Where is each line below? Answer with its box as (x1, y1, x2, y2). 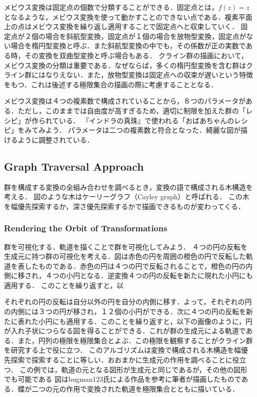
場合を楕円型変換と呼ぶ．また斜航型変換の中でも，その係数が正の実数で (10, 40, 246, 51)
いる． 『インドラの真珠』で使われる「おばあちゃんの (59, 115, 234, 125)
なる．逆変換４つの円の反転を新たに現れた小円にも (86, 270, 253, 281)
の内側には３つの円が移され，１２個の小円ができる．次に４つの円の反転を (4, 306, 246, 317)
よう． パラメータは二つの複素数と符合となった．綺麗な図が (45, 125, 241, 135)
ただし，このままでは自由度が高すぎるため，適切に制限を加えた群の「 (17, 105, 246, 115)
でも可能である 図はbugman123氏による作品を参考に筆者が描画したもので (4, 374, 241, 384)
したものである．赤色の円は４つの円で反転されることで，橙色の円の (24, 260, 246, 271)
